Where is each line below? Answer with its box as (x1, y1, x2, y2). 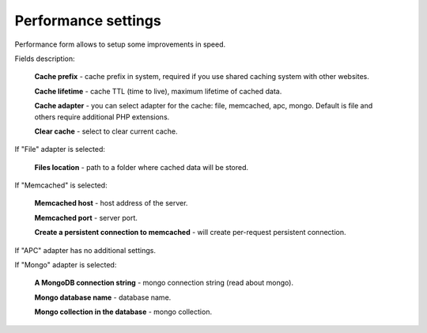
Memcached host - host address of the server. (34, 199, 188, 208)
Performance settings (14, 12, 161, 29)
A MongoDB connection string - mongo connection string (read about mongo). (34, 278, 294, 288)
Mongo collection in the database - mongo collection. (34, 307, 213, 316)
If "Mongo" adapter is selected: (14, 260, 117, 270)
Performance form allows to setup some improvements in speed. (14, 40, 226, 49)
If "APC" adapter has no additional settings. (14, 245, 156, 255)
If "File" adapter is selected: (14, 145, 106, 154)
